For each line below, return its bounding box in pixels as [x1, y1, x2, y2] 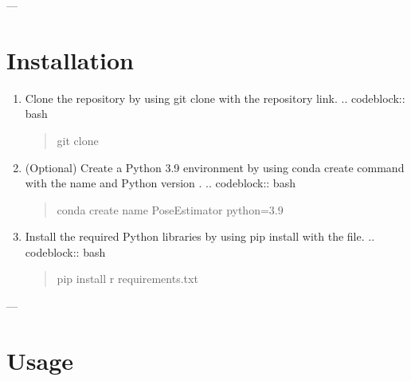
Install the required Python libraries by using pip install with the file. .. [25, 228, 375, 245]
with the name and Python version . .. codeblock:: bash [25, 175, 296, 191]
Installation [6, 43, 134, 76]
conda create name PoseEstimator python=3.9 [57, 201, 284, 218]
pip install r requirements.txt [57, 270, 198, 287]
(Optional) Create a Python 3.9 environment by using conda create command [25, 159, 405, 175]
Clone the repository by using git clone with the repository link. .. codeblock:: [25, 89, 405, 106]
